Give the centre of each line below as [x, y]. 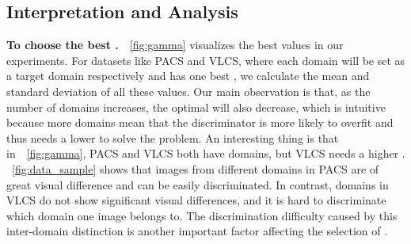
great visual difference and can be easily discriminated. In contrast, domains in [198, 184]
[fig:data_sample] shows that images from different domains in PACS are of [196, 168]
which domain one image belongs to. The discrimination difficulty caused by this [202, 215]
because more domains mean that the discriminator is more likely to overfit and [200, 122]
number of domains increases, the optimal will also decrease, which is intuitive [196, 107]
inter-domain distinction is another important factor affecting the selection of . [197, 231]
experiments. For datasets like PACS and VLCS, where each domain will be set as [206, 60]
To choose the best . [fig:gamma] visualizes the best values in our [175, 45]
